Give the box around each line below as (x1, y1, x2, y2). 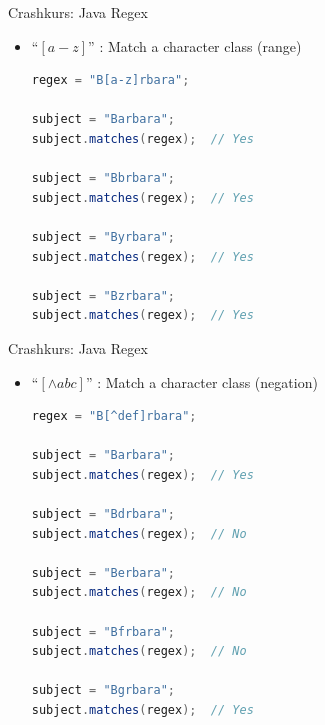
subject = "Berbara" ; (31, 565, 176, 580)
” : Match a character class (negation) (85, 371, 318, 392)
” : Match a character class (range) (88, 35, 302, 56)
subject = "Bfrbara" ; (31, 624, 176, 639)
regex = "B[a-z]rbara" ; (31, 73, 190, 88)
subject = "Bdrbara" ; (31, 507, 176, 522)
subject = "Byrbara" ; (31, 229, 176, 244)
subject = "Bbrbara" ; (31, 171, 176, 186)
